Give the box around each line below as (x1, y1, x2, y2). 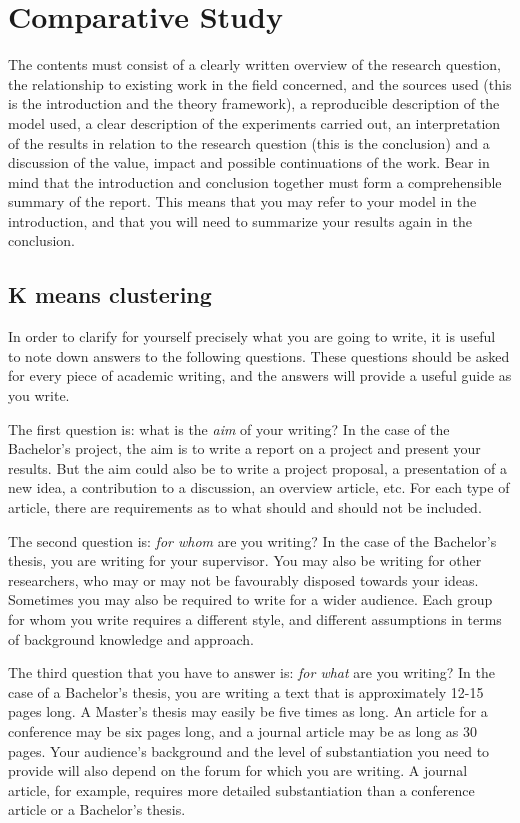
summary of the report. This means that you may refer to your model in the (8, 191, 477, 212)
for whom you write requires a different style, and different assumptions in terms (8, 608, 502, 629)
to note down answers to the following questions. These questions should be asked (8, 345, 510, 366)
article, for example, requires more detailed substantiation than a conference (8, 779, 475, 800)
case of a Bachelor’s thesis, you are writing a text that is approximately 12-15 (8, 681, 484, 702)
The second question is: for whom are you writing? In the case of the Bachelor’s (8, 530, 497, 551)
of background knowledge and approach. (8, 628, 254, 649)
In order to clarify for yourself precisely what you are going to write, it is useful (8, 326, 496, 347)
